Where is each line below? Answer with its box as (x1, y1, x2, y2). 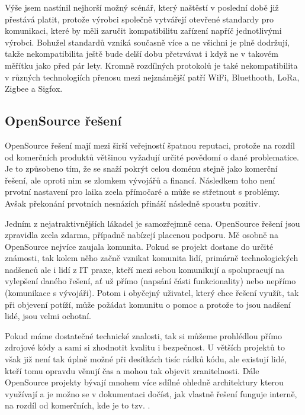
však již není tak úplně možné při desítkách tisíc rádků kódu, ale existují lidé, (5, 353, 287, 365)
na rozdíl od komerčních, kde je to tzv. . (5, 399, 150, 411)
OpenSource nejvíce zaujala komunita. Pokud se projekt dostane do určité (5, 240, 274, 252)
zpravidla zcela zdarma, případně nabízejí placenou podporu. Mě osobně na (5, 229, 278, 241)
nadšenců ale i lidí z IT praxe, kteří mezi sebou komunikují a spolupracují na (5, 263, 285, 275)
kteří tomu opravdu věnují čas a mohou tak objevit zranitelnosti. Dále (5, 364, 259, 377)
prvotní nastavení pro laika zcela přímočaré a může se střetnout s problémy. (5, 185, 280, 198)
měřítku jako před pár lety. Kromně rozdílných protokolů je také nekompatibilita (5, 59, 298, 71)
